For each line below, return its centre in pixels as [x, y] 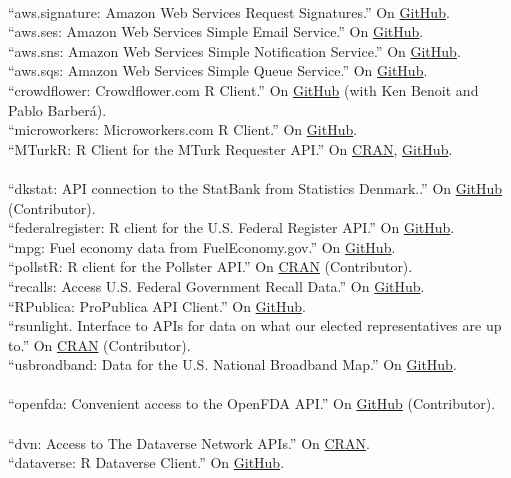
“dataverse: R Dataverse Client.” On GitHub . [146, 462]
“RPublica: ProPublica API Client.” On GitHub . [157, 305]
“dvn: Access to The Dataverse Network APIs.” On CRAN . [189, 442]
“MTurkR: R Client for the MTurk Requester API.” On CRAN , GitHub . [230, 148]
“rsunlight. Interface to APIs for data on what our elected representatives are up [255, 325]
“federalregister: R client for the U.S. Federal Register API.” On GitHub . [231, 227]
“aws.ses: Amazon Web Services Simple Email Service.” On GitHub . [216, 31]
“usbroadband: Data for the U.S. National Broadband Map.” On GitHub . [232, 364]
